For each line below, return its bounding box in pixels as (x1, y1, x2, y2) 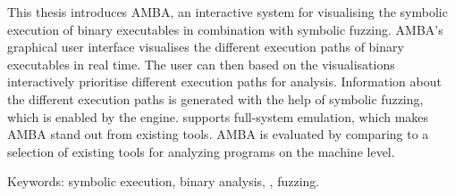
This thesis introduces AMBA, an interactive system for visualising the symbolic (7, 3, 448, 20)
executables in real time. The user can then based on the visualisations (7, 54, 395, 73)
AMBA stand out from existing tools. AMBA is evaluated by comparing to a (7, 125, 429, 143)
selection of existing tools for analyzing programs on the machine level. (7, 142, 395, 160)
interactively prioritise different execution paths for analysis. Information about (7, 72, 442, 91)
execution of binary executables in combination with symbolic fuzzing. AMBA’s (7, 20, 443, 38)
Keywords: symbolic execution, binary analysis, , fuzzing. (7, 172, 320, 191)
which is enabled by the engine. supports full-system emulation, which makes (7, 107, 429, 126)
